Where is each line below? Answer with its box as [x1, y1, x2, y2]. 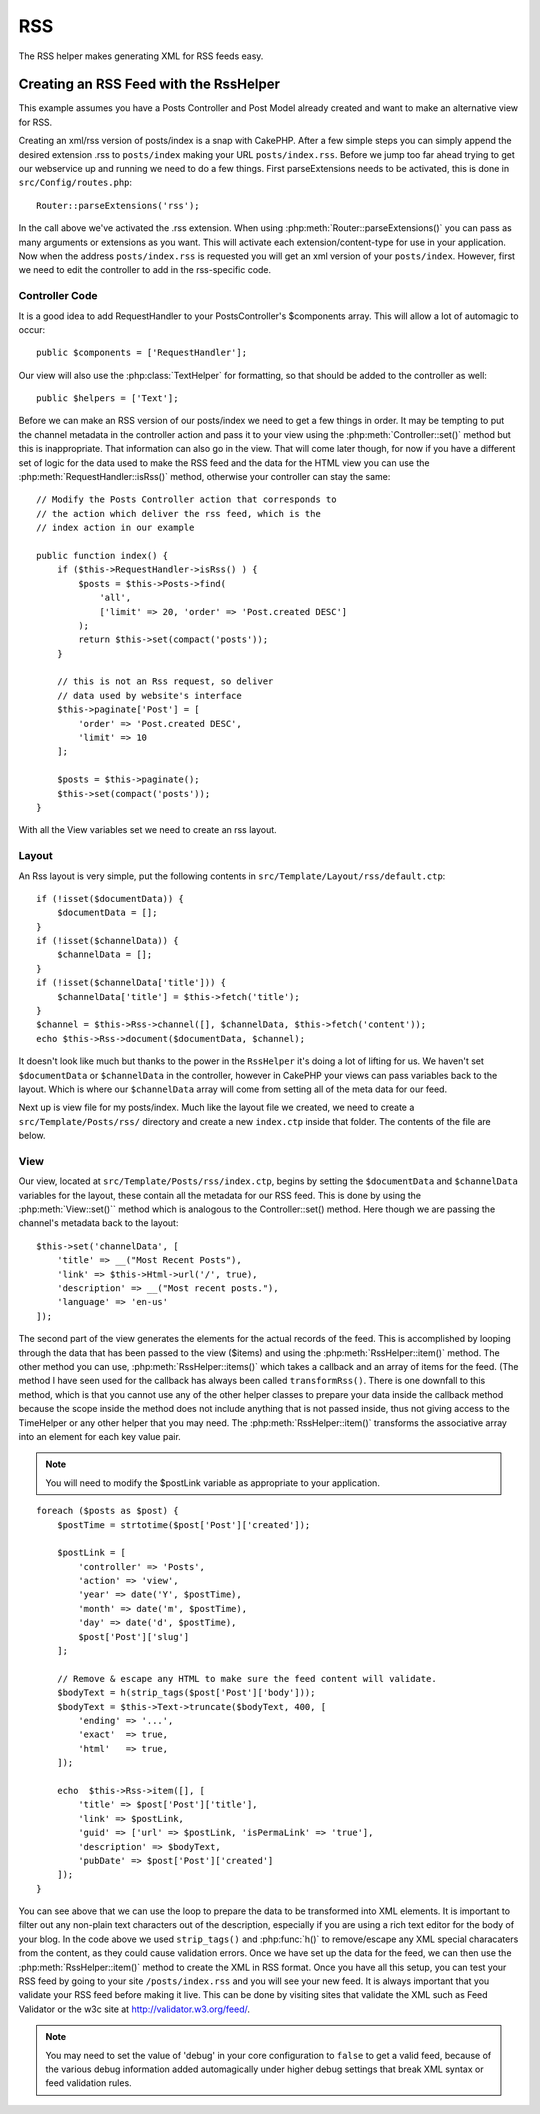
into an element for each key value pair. [18, 1430, 182, 1442]
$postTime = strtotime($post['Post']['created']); [56, 1519, 311, 1530]
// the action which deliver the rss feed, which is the [36, 508, 322, 519]
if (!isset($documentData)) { [36, 893, 185, 904]
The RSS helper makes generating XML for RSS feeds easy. [18, 50, 264, 62]
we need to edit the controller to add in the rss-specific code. [18, 264, 272, 276]
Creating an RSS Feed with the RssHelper [18, 76, 280, 93]
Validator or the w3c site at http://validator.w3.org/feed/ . [18, 2003, 250, 2015]
